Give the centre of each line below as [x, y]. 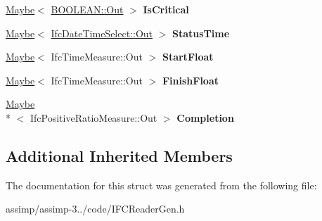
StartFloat [188, 57]
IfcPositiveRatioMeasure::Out [94, 117]
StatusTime [201, 33]
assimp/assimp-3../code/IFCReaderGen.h [95, 209]
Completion [205, 117]
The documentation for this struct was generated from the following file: [161, 185]
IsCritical [166, 9]
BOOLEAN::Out [87, 9]
